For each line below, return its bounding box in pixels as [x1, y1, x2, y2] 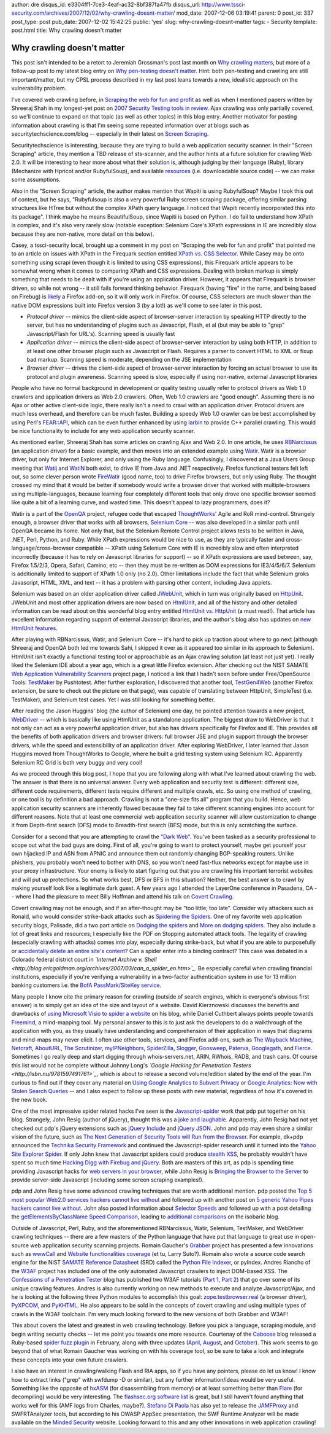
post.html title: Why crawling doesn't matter [11, 26, 122, 34]
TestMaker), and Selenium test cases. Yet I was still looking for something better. [11, 696, 215, 703]
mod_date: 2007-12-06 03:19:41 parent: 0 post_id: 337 [176, 9, 314, 17]
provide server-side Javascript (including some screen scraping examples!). [11, 1176, 204, 1183]
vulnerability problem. [11, 85, 67, 92]
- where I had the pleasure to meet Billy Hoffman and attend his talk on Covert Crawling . [11, 893, 234, 900]
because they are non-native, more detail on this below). [11, 230, 154, 238]
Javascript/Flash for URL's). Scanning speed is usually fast [26, 330, 175, 337]
